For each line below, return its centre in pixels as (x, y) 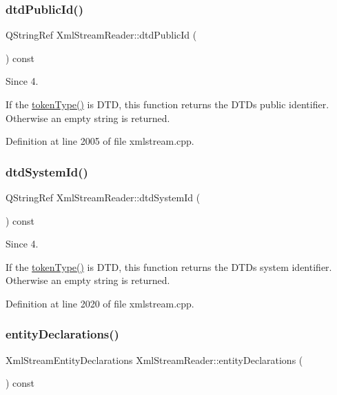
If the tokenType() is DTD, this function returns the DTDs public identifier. (167, 104)
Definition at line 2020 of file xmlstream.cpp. (100, 303)
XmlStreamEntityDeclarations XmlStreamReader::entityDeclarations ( (154, 359)
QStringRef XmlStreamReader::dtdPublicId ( (101, 35)
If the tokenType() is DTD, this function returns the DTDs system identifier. (169, 266)
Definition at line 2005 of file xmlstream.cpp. (100, 141)
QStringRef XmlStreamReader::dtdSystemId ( (103, 197)
